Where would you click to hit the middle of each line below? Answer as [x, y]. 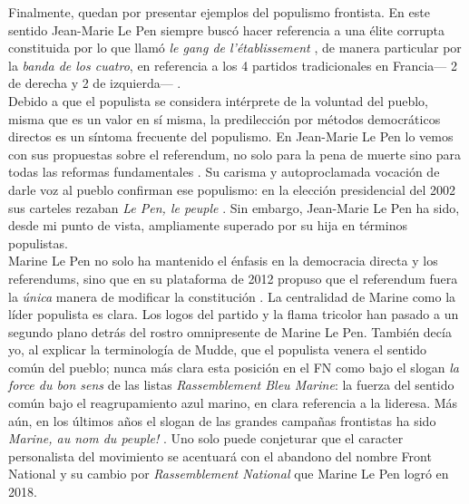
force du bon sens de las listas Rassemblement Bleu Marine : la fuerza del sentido [231, 385]
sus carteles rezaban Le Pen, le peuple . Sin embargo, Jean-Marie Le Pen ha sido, [234, 207]
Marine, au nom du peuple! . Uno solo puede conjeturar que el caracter [206, 438]
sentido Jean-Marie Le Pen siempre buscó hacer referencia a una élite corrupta [226, 29]
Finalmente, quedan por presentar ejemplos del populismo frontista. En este [219, 12]
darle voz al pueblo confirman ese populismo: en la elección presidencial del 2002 [232, 189]
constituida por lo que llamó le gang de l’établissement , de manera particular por [235, 48]
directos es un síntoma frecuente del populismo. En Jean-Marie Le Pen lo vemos [231, 136]
